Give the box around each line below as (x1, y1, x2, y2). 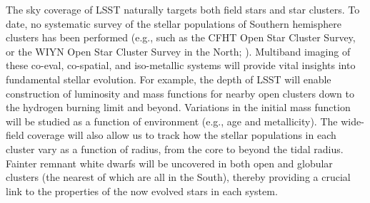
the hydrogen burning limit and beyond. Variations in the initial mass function (6, 100, 351, 115)
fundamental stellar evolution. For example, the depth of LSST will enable (6, 71, 331, 86)
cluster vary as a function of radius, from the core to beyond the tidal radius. (6, 141, 344, 156)
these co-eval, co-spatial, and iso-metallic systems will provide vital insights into (6, 58, 356, 73)
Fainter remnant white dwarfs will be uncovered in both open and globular (6, 155, 333, 170)
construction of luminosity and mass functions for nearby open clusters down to (6, 85, 354, 100)
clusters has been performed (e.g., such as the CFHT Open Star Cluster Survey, (6, 30, 356, 45)
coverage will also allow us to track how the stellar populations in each (27, 127, 336, 142)
